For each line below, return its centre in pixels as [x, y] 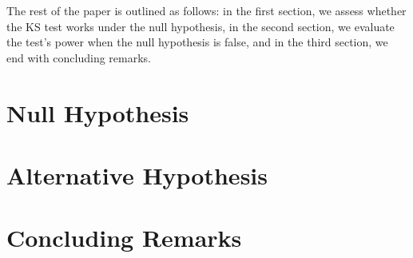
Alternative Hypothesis [137, 175]
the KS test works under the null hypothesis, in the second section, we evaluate [201, 26]
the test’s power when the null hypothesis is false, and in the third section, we [197, 42]
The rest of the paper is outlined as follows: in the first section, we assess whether [206, 10]
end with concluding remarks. [79, 57]
